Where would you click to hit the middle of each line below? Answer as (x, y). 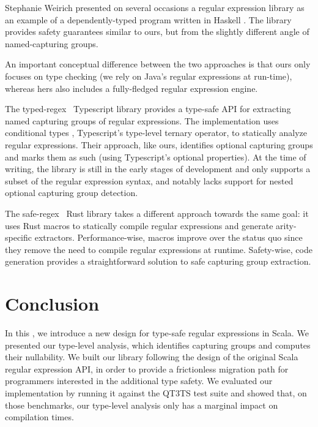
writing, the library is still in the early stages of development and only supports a (158, 169)
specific (19, 237)
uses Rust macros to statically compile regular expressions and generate (139, 225)
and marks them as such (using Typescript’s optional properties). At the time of (156, 157)
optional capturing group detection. (72, 193)
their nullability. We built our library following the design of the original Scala (152, 357)
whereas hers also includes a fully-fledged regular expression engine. (131, 88)
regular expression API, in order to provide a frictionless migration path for (147, 368)
